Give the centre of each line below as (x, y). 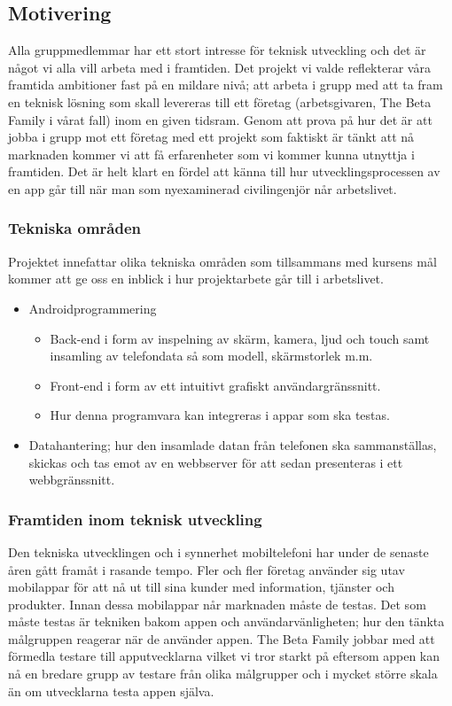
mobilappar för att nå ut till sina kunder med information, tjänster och (201, 587)
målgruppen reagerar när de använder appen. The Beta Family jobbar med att (222, 638)
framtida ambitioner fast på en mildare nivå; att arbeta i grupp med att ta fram (226, 85)
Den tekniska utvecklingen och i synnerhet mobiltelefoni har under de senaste (218, 551)
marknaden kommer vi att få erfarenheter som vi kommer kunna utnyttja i (211, 154)
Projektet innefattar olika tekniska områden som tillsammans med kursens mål (222, 261)
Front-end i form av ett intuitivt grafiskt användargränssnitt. (215, 385)
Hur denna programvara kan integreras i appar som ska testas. (220, 415)
